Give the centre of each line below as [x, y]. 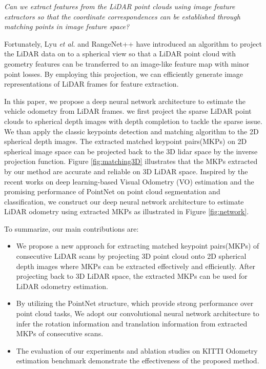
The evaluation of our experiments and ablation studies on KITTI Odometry [137, 350]
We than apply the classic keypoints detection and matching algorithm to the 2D [131, 131]
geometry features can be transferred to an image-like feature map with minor [127, 63]
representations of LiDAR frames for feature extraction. [91, 84]
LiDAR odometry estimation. [62, 286]
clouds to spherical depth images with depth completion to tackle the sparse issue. [133, 121]
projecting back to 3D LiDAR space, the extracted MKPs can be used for [132, 276]
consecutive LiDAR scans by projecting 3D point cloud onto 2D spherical [131, 256]
